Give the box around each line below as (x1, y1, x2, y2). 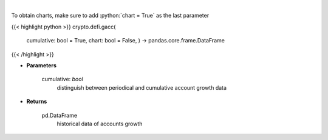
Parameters (26, 61, 57, 69)
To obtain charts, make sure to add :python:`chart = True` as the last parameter (11, 12, 210, 19)
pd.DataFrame (41, 112, 78, 119)
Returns (26, 98, 47, 105)
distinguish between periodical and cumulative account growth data (56, 84, 227, 91)
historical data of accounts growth (56, 120, 143, 127)
